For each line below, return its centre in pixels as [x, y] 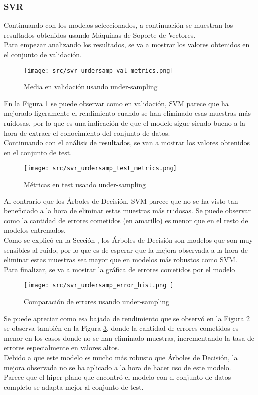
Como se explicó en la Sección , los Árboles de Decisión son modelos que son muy [129, 240]
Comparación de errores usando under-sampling [97, 301]
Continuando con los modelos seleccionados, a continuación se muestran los [119, 25]
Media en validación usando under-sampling [91, 87]
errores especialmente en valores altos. [62, 347]
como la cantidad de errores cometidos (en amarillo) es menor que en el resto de [126, 220]
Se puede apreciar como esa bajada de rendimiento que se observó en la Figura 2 [127, 318]
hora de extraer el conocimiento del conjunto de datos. [87, 132]
